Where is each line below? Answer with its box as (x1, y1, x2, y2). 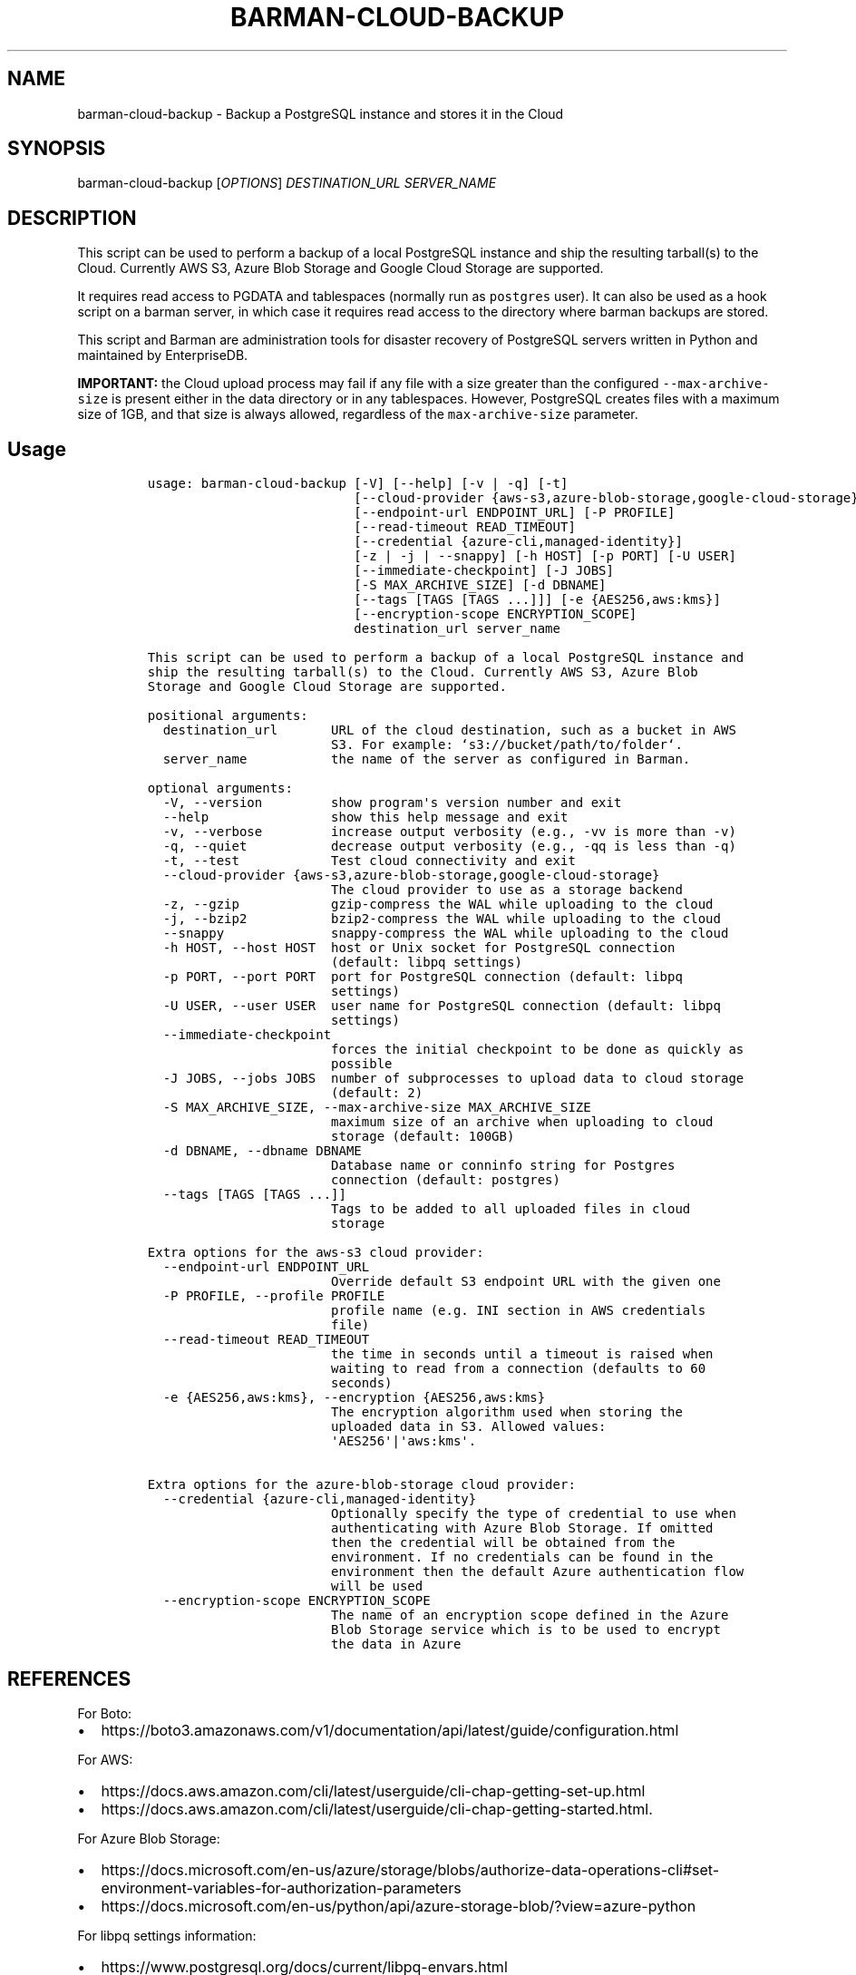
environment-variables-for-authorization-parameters (101, 1878, 462, 1897)
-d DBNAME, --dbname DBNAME (162, 1143, 362, 1159)
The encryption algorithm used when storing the (331, 1405, 683, 1420)
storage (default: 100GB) (331, 1129, 515, 1144)
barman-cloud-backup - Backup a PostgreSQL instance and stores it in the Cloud (77, 105, 564, 122)
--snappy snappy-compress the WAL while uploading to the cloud (162, 926, 729, 941)
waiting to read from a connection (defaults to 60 (331, 1361, 706, 1377)
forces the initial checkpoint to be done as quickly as (331, 1042, 744, 1057)
